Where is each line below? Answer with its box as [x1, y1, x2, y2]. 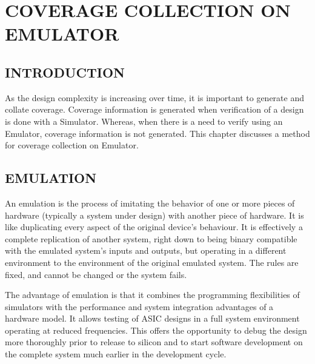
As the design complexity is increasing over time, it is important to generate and [5, 91, 305, 104]
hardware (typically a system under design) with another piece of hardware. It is [5, 208, 304, 221]
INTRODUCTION [5, 62, 125, 81]
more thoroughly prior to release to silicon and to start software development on [5, 336, 303, 348]
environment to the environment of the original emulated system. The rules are [5, 256, 299, 268]
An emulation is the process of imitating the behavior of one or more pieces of [5, 196, 295, 209]
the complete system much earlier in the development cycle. [5, 348, 227, 360]
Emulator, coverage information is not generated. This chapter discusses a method [5, 127, 310, 139]
